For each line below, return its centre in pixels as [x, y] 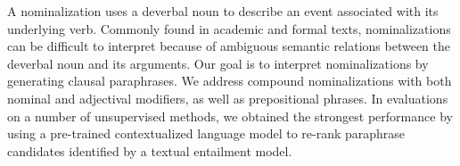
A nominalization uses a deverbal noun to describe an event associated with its [223, 11]
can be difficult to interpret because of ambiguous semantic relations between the [229, 46]
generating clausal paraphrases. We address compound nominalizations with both [230, 81]
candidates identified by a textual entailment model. [150, 150]
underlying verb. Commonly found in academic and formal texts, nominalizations [229, 28]
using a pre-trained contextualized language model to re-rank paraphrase [206, 133]
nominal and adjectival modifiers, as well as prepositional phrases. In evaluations [228, 98]
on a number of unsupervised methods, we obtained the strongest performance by [230, 116]
